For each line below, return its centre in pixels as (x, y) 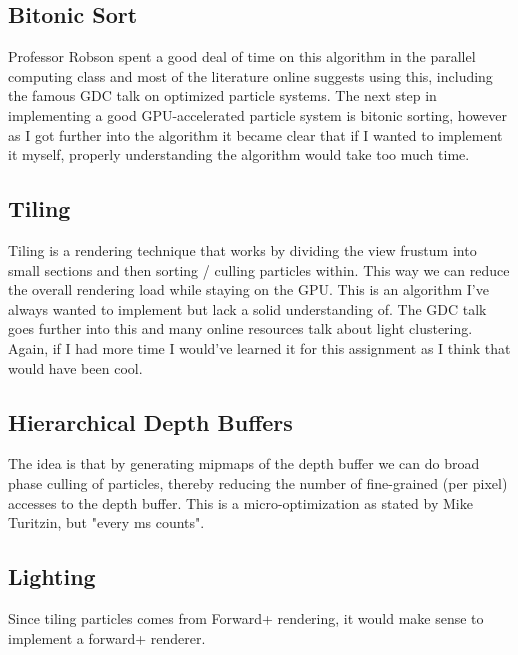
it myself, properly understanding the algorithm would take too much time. (239, 154)
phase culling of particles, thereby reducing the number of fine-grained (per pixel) (258, 482)
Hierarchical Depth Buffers (150, 421)
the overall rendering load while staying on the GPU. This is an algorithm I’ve (248, 289)
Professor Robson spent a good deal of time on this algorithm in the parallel (242, 56)
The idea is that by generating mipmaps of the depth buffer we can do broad (244, 463)
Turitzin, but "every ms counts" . (106, 522)
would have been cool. (75, 367)
